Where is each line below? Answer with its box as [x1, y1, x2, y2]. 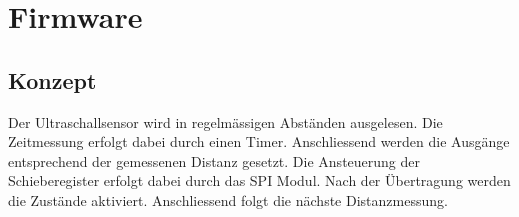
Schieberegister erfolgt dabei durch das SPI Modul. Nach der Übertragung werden [8, 170, 511, 191]
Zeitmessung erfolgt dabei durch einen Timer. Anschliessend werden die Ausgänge [8, 131, 510, 152]
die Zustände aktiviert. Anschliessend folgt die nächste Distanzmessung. [8, 189, 448, 210]
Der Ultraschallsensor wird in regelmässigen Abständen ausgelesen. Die [8, 111, 443, 132]
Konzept [8, 64, 97, 95]
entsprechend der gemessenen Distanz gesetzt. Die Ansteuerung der [8, 150, 421, 171]
